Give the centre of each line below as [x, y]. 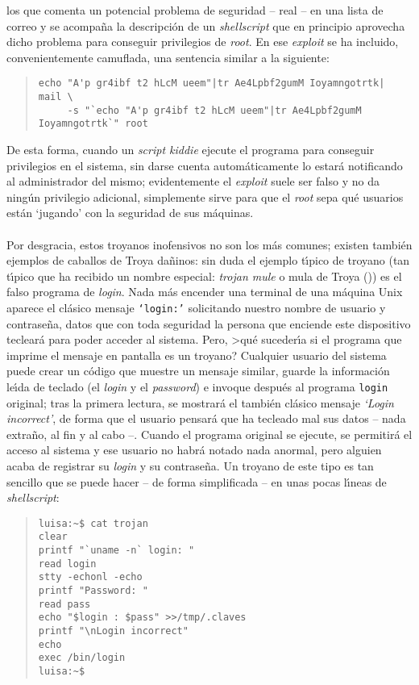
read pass [64, 604]
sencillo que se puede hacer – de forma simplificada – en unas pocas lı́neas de [197, 481]
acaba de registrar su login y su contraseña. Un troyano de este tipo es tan [190, 466]
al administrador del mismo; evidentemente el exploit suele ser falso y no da [193, 181]
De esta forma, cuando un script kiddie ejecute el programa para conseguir [191, 149]
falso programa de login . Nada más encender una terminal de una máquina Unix [205, 292]
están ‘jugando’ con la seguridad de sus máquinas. [130, 213]
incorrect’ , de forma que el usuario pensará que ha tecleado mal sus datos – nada [206, 418]
